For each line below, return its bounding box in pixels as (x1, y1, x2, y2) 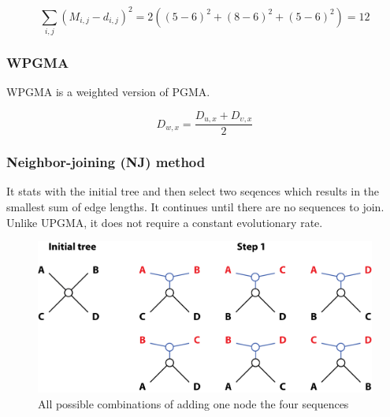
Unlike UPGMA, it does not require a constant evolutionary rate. (6, 214, 323, 230)
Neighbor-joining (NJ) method (6, 152, 206, 172)
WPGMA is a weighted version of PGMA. (6, 84, 210, 100)
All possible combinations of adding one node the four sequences (38, 396, 349, 412)
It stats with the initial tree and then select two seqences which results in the (6, 183, 380, 199)
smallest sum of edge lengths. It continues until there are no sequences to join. (6, 198, 384, 214)
